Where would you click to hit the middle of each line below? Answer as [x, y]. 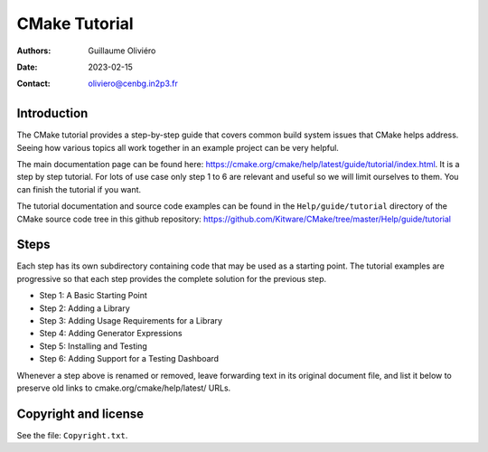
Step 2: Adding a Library [84, 308]
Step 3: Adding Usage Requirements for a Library [131, 321]
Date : [27, 67]
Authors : [34, 51]
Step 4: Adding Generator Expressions [111, 334]
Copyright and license [80, 414]
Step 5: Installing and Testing [94, 346]
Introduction [52, 113]
